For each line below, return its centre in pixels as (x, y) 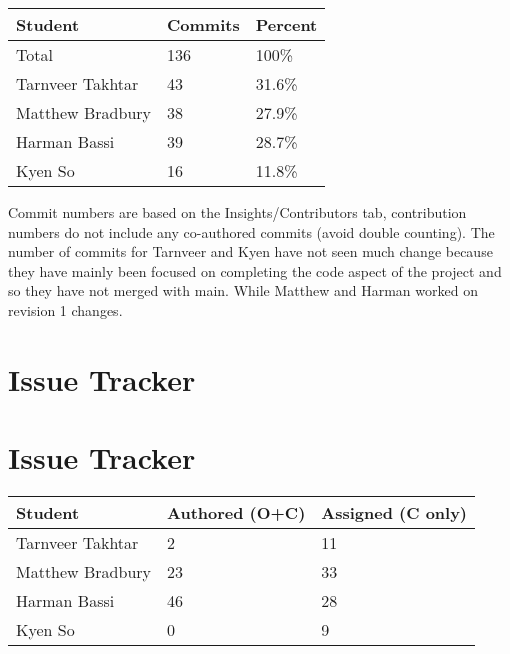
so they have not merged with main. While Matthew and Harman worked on (243, 290)
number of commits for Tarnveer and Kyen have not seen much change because (250, 251)
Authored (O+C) (236, 513)
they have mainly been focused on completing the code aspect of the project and (255, 270)
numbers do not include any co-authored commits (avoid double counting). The (251, 231)
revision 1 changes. (65, 309)
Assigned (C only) (394, 513)
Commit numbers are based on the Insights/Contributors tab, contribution (237, 212)
